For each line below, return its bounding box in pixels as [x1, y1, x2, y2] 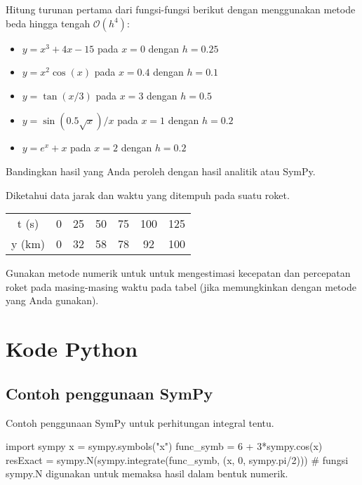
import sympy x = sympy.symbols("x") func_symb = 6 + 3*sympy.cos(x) [6, 439, 323, 453]
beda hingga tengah [6, 15, 90, 30]
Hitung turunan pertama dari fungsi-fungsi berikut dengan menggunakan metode [6, 2, 356, 16]
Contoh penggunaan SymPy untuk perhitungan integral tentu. [6, 415, 274, 430]
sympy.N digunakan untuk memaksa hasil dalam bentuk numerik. [6, 466, 288, 481]
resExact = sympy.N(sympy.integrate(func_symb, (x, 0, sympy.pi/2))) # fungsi [6, 452, 349, 467]
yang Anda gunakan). [6, 293, 99, 308]
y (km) [11, 235, 46, 252]
